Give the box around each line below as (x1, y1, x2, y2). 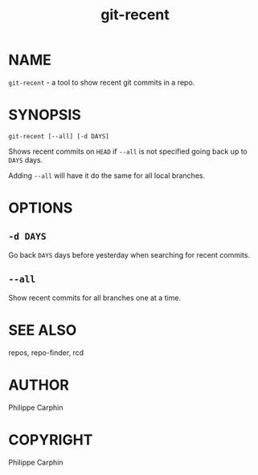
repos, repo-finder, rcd (8, 348, 84, 357)
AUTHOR (8, 376, 70, 394)
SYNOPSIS (8, 106, 82, 124)
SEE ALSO (8, 320, 77, 339)
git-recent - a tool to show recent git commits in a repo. (8, 77, 195, 87)
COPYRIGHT (8, 431, 93, 448)
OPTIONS (8, 199, 73, 217)
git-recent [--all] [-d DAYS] (8, 132, 110, 140)
